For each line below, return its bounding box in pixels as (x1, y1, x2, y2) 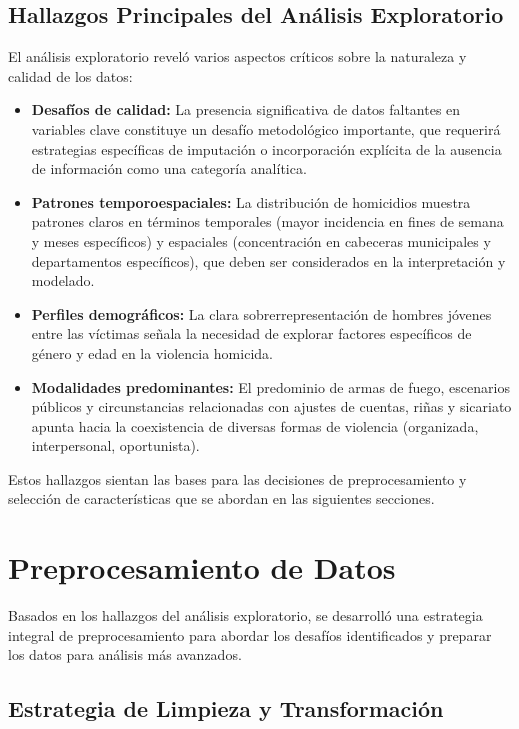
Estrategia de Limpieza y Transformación (8, 693, 444, 724)
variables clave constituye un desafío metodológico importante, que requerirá (31, 118, 501, 139)
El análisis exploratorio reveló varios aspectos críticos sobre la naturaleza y (8, 46, 467, 67)
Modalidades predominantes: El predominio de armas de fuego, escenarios (31, 376, 510, 397)
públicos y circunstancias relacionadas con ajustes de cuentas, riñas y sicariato (31, 396, 512, 417)
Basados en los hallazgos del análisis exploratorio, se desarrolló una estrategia (8, 605, 483, 626)
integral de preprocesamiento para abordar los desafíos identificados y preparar (8, 624, 492, 645)
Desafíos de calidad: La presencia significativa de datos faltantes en (31, 99, 461, 120)
